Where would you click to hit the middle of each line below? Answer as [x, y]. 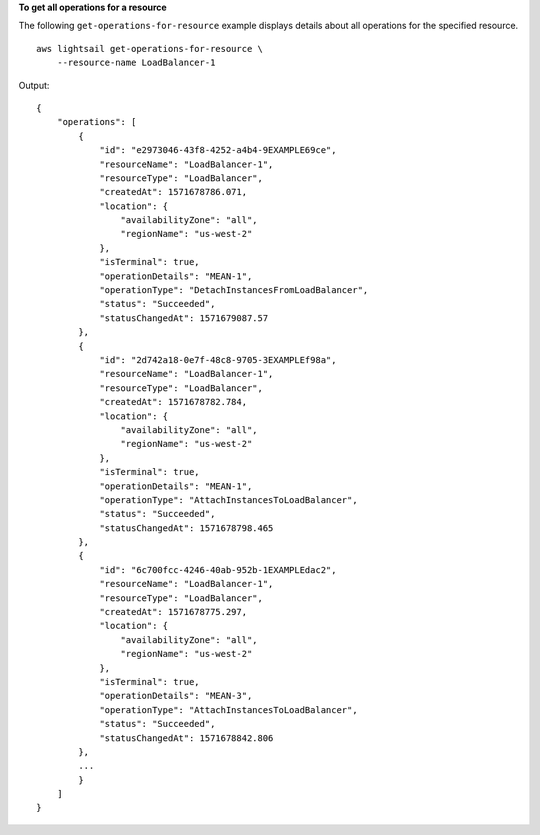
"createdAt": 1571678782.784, [173, 402]
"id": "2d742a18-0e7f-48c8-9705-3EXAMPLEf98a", [218, 359]
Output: [34, 85]
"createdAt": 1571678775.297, [173, 612]
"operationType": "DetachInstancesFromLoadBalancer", [234, 290]
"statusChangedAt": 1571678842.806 [186, 738]
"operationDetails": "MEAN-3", [176, 696]
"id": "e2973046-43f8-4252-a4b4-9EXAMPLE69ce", [218, 150]
